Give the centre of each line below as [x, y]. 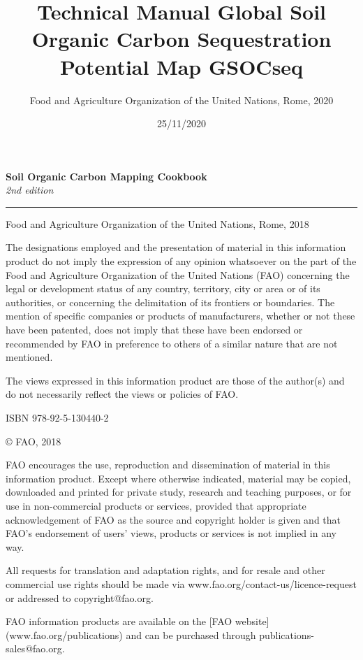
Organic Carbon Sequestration [181, 39]
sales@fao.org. [35, 648]
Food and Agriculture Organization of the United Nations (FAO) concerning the [178, 274]
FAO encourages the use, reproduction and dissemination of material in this [168, 465]
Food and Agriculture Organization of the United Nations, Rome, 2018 [157, 223]
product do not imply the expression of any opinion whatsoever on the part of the [181, 261]
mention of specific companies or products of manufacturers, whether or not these [180, 316]
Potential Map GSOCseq [181, 66]
